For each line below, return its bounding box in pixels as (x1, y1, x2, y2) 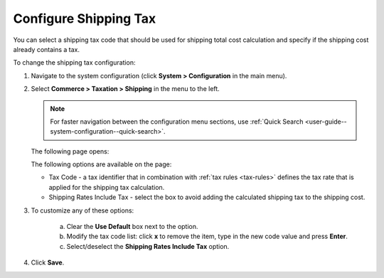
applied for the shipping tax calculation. (48, 183, 165, 191)
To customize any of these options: (31, 206, 134, 215)
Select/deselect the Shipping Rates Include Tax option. (66, 242, 230, 250)
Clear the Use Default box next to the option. (66, 223, 198, 231)
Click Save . (31, 258, 65, 267)
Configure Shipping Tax (13, 11, 156, 26)
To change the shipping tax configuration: (13, 58, 136, 67)
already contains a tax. (13, 45, 80, 53)
